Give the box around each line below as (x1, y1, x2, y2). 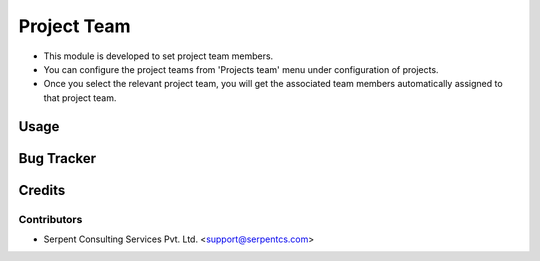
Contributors (18, 212, 83, 226)
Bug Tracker (18, 150, 97, 167)
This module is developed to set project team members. (43, 50, 274, 62)
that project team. (43, 91, 117, 104)
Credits (18, 181, 66, 199)
